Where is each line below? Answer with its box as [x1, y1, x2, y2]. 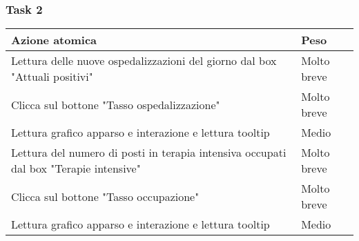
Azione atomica [11, 32, 97, 48]
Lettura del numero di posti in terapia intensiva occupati [11, 144, 287, 161]
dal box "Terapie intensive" [11, 160, 141, 177]
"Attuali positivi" [11, 68, 93, 85]
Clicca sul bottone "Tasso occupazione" [11, 188, 200, 204]
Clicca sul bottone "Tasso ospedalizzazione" [11, 96, 220, 113]
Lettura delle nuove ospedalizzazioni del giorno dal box [11, 52, 277, 69]
